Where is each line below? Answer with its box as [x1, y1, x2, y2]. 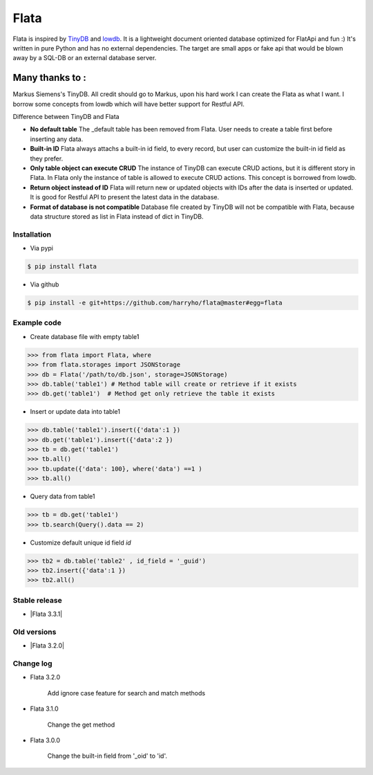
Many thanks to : [12, 72, 86, 84]
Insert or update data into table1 [30, 408, 121, 416]
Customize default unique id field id [30, 538, 131, 547]
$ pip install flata [27, 263, 97, 271]
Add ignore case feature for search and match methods [47, 689, 206, 697]
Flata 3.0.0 [30, 736, 60, 744]
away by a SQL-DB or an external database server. [12, 54, 157, 62]
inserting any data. [30, 135, 84, 143]
